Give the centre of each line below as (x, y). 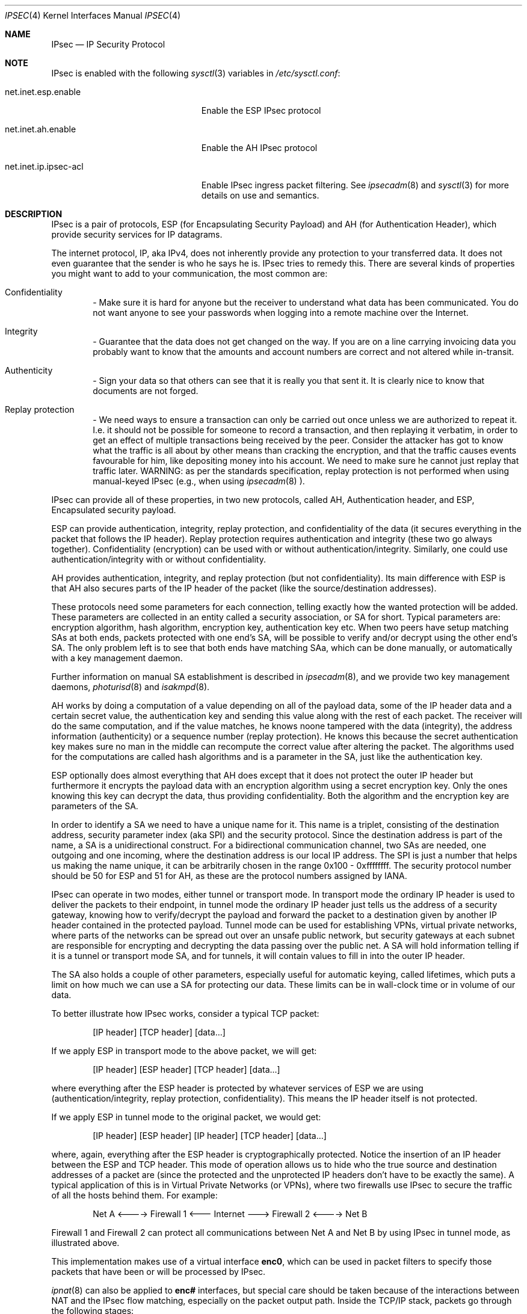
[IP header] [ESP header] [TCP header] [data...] (186, 1069)
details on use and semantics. (260, 195)
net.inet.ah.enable (41, 129)
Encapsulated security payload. (114, 510)
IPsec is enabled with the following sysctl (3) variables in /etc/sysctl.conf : (196, 73)
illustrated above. (85, 1243)
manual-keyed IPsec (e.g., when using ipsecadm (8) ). (199, 481)
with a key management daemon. (117, 658)
